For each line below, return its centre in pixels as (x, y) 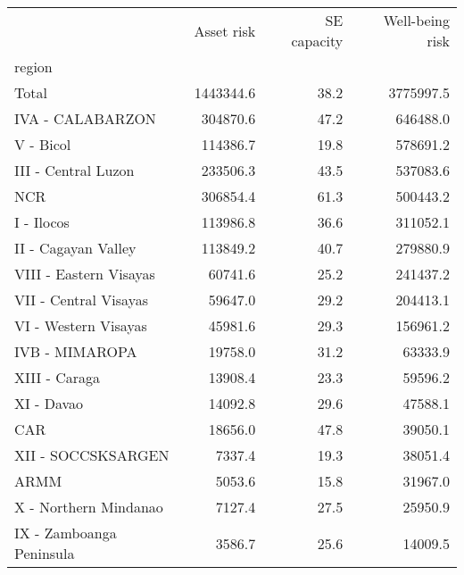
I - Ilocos (42, 222)
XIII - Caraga (58, 377)
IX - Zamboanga (66, 533)
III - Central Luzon (75, 170)
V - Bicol (43, 144)
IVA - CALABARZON (85, 118)
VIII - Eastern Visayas (85, 274)
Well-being (416, 20)
